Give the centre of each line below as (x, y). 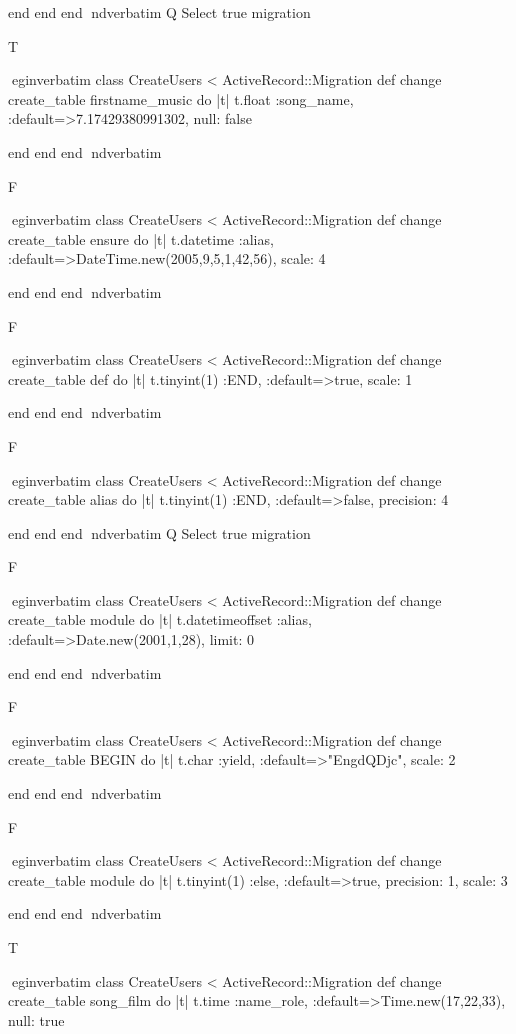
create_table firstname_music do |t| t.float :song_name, (181, 98)
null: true (36, 1019)
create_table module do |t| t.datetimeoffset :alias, (160, 619)
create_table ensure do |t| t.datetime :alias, (141, 238)
